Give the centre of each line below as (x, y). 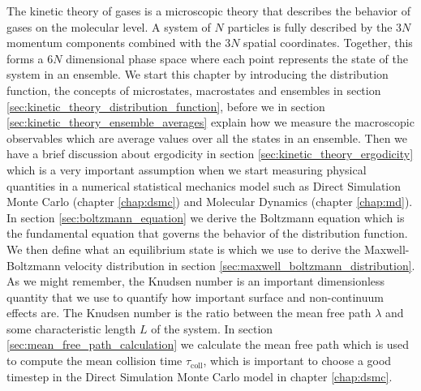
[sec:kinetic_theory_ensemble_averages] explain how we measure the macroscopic (210, 122)
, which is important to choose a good (297, 361)
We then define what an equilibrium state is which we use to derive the (184, 249)
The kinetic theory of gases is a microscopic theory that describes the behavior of (209, 11)
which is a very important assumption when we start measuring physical (187, 169)
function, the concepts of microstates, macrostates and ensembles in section (194, 90)
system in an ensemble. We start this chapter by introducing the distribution (198, 74)
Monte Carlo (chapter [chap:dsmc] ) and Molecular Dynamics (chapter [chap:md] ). (210, 202)
